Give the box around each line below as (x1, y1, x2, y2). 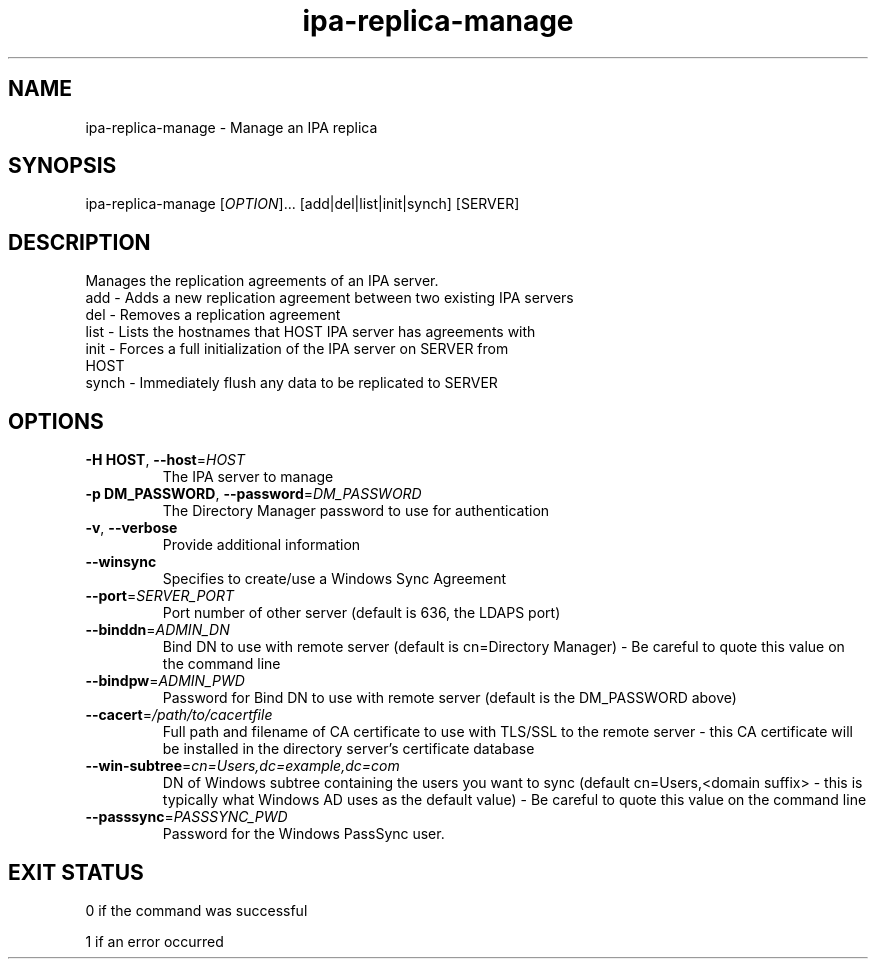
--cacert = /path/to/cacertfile (85, 706, 273, 724)
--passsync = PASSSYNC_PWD (85, 808, 288, 826)
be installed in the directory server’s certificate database (162, 740, 535, 758)
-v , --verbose (85, 519, 178, 537)
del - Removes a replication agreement (85, 306, 341, 324)
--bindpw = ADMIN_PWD (85, 672, 245, 690)
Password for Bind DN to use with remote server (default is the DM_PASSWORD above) (162, 689, 737, 707)
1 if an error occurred (85, 932, 224, 950)
